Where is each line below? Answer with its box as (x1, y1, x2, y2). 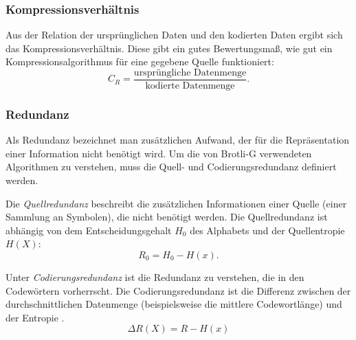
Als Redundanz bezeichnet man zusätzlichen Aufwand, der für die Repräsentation (5, 133, 350, 147)
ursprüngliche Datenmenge (133, 68, 247, 78)
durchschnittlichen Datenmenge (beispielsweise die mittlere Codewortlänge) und (5, 297, 342, 311)
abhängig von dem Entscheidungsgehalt (5, 223, 172, 237)
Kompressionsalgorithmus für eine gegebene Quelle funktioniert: (5, 54, 274, 69)
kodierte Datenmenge (145, 81, 235, 91)
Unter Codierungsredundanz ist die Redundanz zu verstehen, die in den (5, 270, 304, 284)
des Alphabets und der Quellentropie (190, 223, 345, 237)
